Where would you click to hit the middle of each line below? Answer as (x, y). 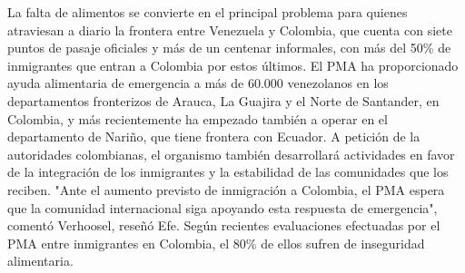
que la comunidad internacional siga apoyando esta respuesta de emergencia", (223, 207)
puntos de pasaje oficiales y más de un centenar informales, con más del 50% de (229, 48)
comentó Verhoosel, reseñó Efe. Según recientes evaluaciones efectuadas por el (224, 225)
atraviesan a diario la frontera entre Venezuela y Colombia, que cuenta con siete (230, 29)
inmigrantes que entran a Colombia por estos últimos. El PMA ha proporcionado (233, 65)
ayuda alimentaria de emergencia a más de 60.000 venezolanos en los (198, 83)
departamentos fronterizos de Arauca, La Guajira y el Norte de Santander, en (223, 100)
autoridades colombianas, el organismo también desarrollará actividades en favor (231, 154)
